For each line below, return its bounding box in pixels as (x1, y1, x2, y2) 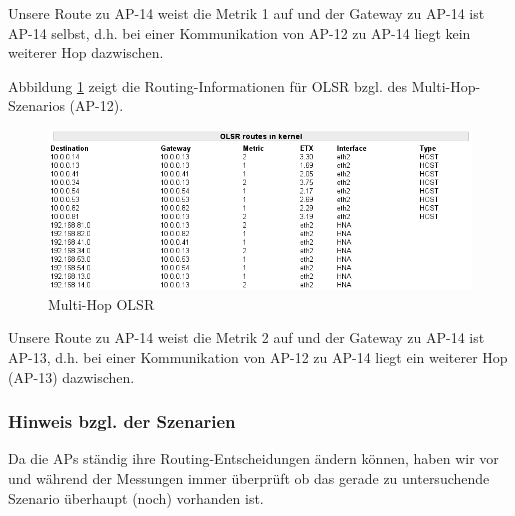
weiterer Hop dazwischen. (8, 42, 164, 63)
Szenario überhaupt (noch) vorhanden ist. (8, 487, 264, 508)
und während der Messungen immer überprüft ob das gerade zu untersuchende (8, 467, 490, 488)
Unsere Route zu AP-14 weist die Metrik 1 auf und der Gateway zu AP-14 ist (8, 3, 485, 23)
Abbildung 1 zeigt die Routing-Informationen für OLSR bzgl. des (8, 75, 408, 96)
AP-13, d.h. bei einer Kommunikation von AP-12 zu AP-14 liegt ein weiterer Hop (8, 346, 508, 367)
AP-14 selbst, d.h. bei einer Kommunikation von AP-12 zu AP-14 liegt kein (8, 22, 471, 43)
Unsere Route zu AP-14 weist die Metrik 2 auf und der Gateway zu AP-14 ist (8, 327, 485, 348)
